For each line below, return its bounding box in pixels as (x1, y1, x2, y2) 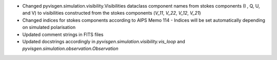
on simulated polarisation (22, 24, 76, 31)
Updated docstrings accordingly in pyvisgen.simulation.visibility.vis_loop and (22, 38, 186, 44)
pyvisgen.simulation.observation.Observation (22, 46, 119, 52)
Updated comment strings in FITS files (22, 31, 104, 38)
